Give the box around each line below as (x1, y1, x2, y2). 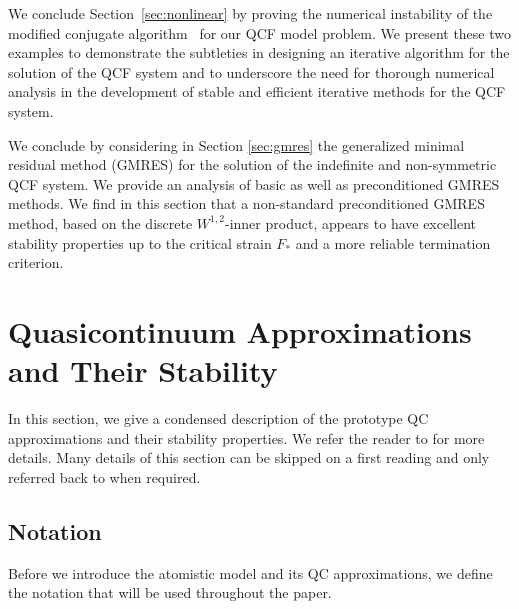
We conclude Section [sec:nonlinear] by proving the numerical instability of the (8, 3, 493, 23)
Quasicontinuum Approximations (8, 310, 472, 351)
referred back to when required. (8, 466, 201, 487)
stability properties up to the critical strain (8, 232, 272, 253)
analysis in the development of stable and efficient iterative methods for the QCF (8, 81, 506, 102)
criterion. (8, 252, 64, 273)
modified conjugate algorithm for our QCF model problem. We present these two (8, 22, 511, 43)
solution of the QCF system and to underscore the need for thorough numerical (8, 61, 495, 82)
